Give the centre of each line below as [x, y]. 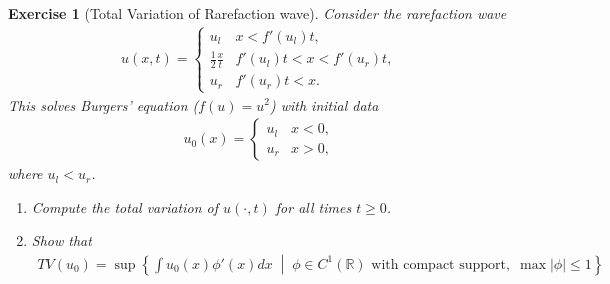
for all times [313, 206]
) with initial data [324, 104]
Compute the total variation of [125, 206]
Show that [61, 240]
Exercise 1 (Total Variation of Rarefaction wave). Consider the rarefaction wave [257, 13]
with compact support [439, 264]
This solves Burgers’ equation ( [103, 104]
